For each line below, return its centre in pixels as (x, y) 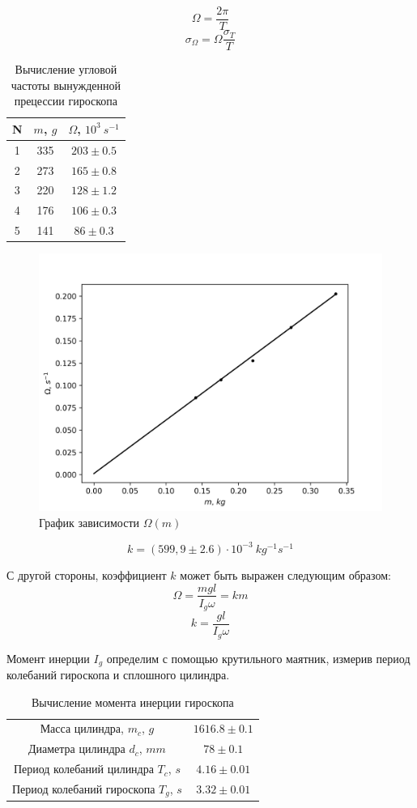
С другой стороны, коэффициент (87, 574)
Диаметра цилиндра (77, 748)
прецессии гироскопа (66, 101)
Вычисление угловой (66, 69)
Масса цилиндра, (82, 728)
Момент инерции (48, 658)
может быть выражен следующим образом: (285, 574)
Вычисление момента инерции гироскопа (132, 702)
